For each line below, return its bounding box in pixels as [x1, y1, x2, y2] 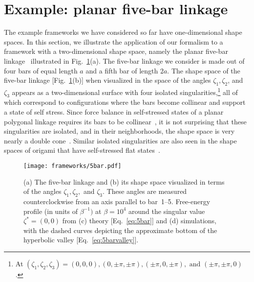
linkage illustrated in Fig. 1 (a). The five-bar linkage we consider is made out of [4, 55, 245, 66]
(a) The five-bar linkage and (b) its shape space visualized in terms [23, 176, 225, 187]
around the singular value [128, 206, 205, 216]
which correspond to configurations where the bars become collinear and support [4, 97, 246, 107]
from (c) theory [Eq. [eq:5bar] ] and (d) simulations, [62, 215, 216, 226]
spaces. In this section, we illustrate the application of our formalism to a [4, 36, 223, 47]
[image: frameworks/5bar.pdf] [23, 162, 122, 169]
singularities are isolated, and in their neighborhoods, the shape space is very [4, 126, 235, 136]
